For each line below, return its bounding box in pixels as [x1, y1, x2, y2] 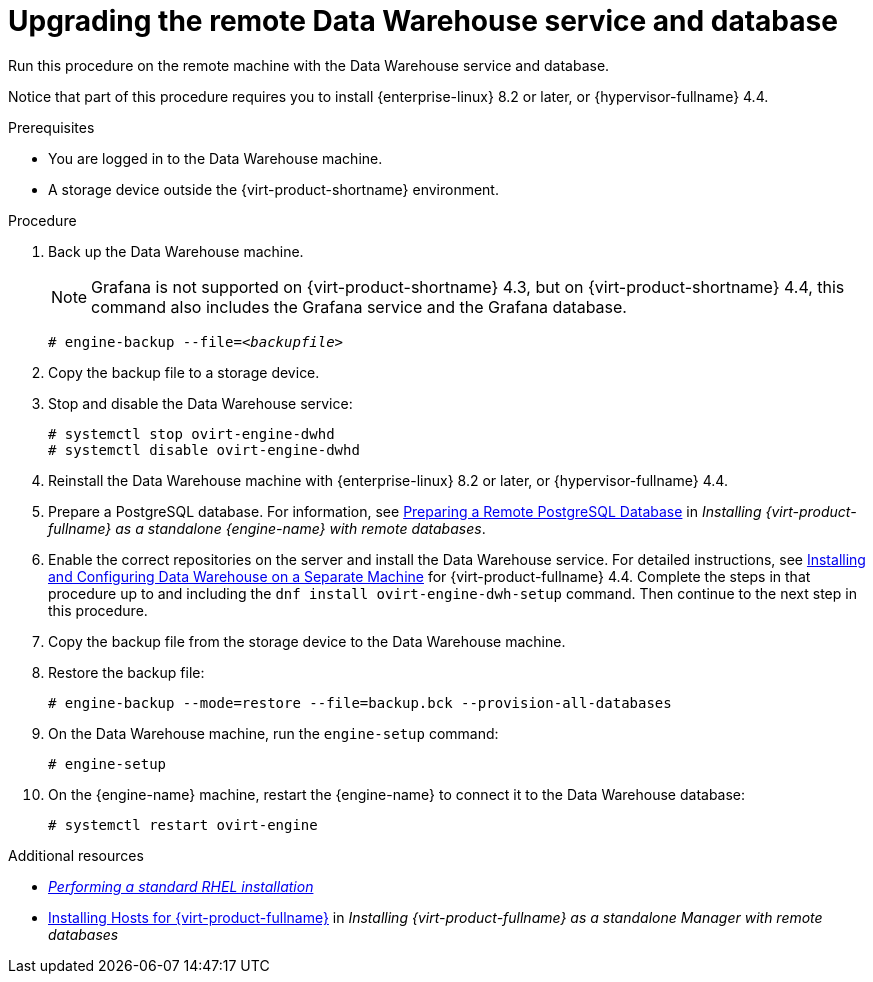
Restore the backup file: [48, 663, 205, 681]
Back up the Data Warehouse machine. [48, 242, 304, 260]
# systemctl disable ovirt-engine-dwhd [48, 441, 360, 458]
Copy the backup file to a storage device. [48, 363, 320, 381]
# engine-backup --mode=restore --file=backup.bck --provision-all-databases [48, 694, 672, 711]
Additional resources [8, 846, 144, 864]
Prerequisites [8, 118, 95, 136]
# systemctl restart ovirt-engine [48, 816, 318, 833]
